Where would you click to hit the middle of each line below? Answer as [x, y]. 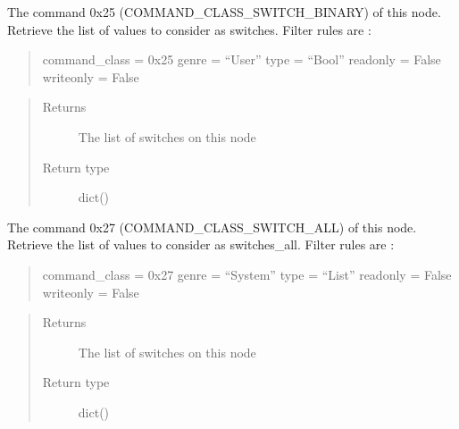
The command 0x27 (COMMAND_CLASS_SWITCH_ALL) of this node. [212, 227]
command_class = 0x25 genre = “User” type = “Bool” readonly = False [242, 59]
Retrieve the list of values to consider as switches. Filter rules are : [189, 29]
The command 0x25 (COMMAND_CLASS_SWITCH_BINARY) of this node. [224, 12]
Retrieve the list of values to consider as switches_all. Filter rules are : [201, 244]
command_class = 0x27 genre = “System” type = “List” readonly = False [247, 274]
